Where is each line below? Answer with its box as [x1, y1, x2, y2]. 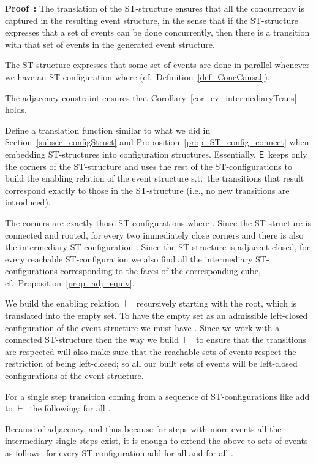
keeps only [268, 147, 307, 160]
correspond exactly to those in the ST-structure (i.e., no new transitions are [5, 183, 290, 196]
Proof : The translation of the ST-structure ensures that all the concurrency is [5, 2, 304, 14]
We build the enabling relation [5, 297, 119, 310]
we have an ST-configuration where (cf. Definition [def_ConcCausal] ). [5, 70, 270, 83]
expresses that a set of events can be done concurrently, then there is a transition [5, 26, 310, 39]
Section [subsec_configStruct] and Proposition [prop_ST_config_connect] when [5, 136, 309, 148]
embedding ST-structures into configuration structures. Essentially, [5, 147, 257, 160]
